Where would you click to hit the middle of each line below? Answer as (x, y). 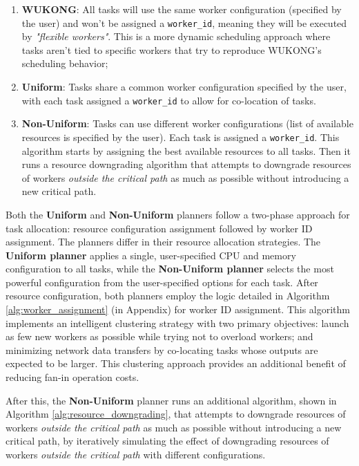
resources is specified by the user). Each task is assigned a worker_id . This (181, 137)
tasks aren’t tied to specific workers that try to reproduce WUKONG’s (172, 49)
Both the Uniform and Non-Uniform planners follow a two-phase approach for (178, 214)
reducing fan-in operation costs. (72, 377)
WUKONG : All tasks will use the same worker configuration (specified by (182, 9)
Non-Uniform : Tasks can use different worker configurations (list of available (187, 123)
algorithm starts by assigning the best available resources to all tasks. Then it (186, 150)
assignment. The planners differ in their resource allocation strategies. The (163, 242)
